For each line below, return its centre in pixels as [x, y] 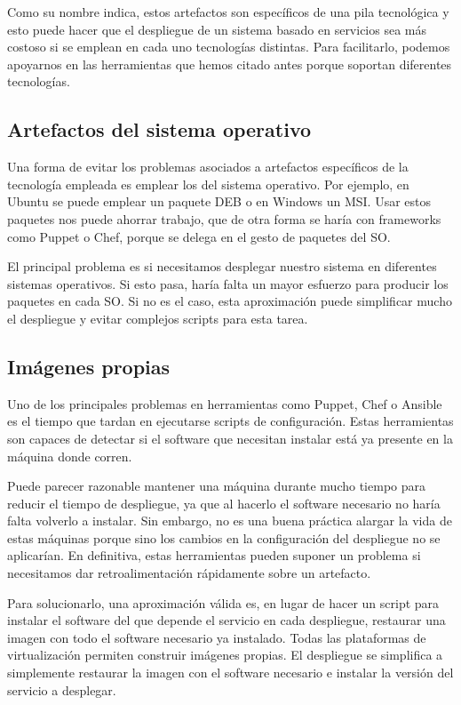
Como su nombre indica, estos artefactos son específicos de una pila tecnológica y [228, 12]
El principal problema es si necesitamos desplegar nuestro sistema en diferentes [222, 266]
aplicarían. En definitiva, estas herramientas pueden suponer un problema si [214, 555]
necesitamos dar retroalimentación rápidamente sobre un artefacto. [189, 573]
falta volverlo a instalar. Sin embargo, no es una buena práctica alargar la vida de [230, 521]
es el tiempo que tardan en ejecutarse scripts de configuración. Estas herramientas [230, 421]
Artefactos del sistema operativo [159, 129]
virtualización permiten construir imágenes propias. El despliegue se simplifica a [225, 655]
